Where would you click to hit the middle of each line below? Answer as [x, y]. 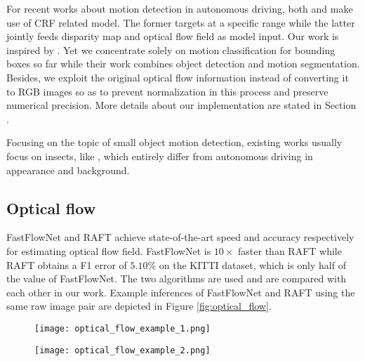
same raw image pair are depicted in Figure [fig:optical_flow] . [139, 306]
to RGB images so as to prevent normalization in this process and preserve [167, 91]
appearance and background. [68, 170]
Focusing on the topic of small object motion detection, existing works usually [174, 142]
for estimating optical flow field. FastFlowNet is [109, 250]
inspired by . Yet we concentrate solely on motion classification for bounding [171, 50]
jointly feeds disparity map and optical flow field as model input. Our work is [173, 36]
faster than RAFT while [290, 250]
